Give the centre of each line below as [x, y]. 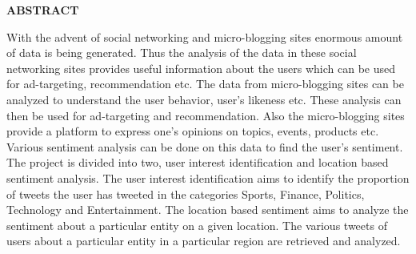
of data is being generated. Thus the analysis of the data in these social [182, 52]
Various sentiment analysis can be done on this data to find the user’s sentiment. [205, 146]
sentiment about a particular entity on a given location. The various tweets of [197, 225]
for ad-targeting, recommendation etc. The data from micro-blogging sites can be [205, 84]
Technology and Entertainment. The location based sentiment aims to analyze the [208, 210]
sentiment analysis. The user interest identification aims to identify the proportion [208, 177]
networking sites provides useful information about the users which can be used [201, 68]
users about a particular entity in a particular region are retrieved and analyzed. [204, 241]
